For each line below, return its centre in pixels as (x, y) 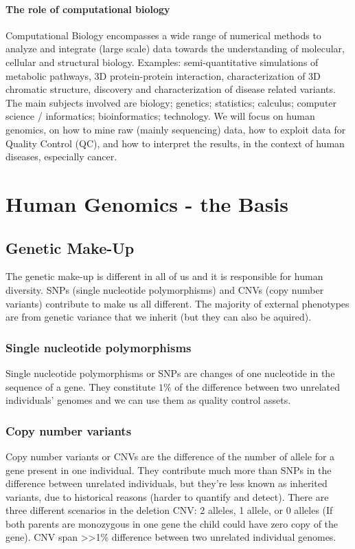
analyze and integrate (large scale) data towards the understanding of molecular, (175, 49)
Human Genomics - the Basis (147, 203)
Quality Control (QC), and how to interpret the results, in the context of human (175, 143)
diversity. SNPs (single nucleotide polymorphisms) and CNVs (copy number (165, 289)
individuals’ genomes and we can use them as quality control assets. (148, 400)
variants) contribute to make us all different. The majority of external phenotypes (177, 303)
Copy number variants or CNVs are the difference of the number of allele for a (170, 456)
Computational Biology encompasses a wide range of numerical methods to (163, 35)
